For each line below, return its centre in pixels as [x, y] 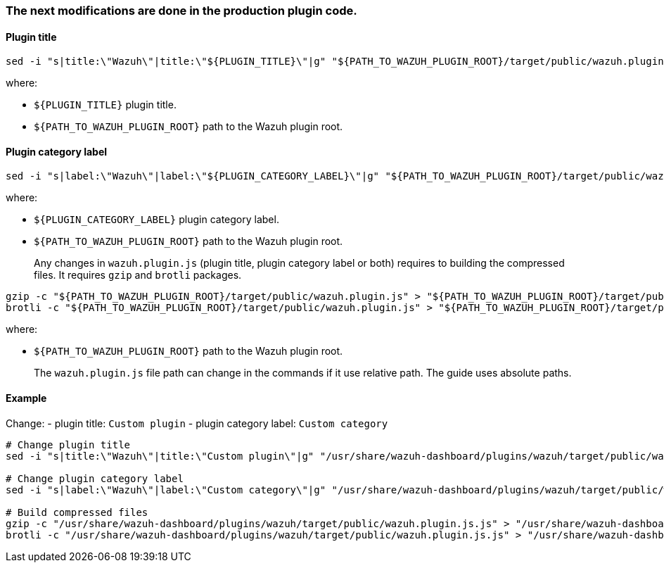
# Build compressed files [77, 512]
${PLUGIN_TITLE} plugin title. [105, 105]
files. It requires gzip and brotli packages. [138, 275]
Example [26, 398]
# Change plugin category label [95, 478]
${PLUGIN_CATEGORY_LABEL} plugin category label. [157, 220]
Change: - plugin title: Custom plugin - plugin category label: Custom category [197, 423]
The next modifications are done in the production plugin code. [181, 11]
